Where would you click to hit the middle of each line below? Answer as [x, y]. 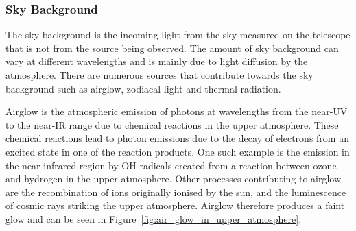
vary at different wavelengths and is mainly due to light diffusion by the [157, 61]
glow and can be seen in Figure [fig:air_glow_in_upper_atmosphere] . [154, 218]
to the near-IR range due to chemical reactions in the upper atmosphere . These [172, 124]
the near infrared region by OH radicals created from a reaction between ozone [171, 165]
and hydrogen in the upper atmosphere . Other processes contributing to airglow [174, 179]
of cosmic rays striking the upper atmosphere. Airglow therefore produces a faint [175, 205]
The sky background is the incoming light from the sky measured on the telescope [178, 35]
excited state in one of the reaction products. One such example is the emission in [178, 151]
